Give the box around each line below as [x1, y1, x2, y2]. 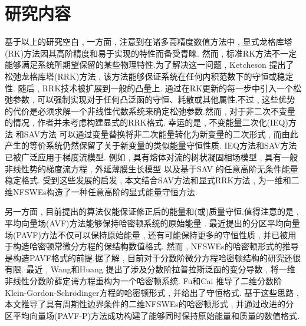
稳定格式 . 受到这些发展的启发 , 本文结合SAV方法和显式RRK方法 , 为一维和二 [5, 174, 300, 186]
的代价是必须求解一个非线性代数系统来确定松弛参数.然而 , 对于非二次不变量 [5, 104, 296, 117]
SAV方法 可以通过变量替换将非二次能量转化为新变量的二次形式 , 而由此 [24, 127, 298, 140]
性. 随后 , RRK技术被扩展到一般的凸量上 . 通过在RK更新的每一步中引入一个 [5, 81, 294, 94]
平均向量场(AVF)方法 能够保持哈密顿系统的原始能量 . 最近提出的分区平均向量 [5, 217, 300, 229]
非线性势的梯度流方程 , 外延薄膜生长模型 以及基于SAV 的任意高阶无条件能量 [5, 162, 298, 174]
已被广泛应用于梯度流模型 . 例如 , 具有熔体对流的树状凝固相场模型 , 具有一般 [5, 151, 298, 163]
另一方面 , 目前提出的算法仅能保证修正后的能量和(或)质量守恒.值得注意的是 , [5, 205, 299, 218]
